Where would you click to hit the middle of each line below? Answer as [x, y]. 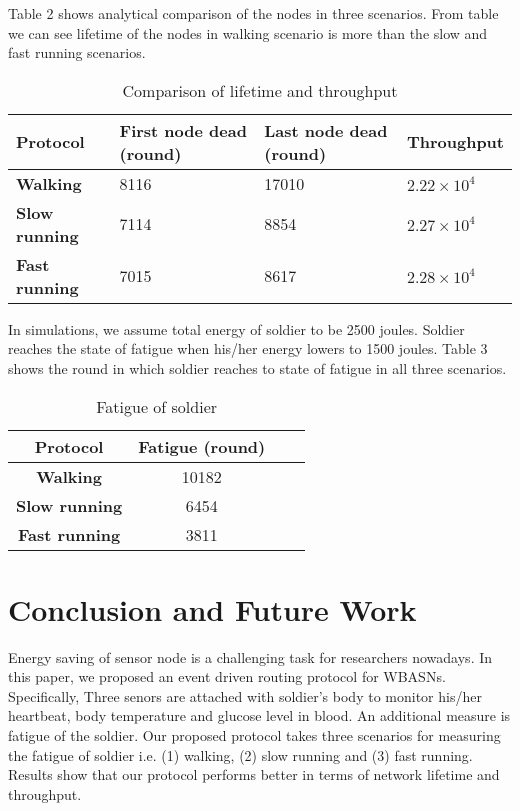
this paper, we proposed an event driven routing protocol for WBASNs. [227, 676]
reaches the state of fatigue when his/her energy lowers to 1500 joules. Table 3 [248, 348]
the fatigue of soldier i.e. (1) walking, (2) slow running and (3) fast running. [240, 754]
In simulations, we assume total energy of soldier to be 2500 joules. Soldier [236, 328]
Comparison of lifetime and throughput [260, 90]
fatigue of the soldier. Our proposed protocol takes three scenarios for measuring [254, 735]
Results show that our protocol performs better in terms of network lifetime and [254, 774]
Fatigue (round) [202, 446]
